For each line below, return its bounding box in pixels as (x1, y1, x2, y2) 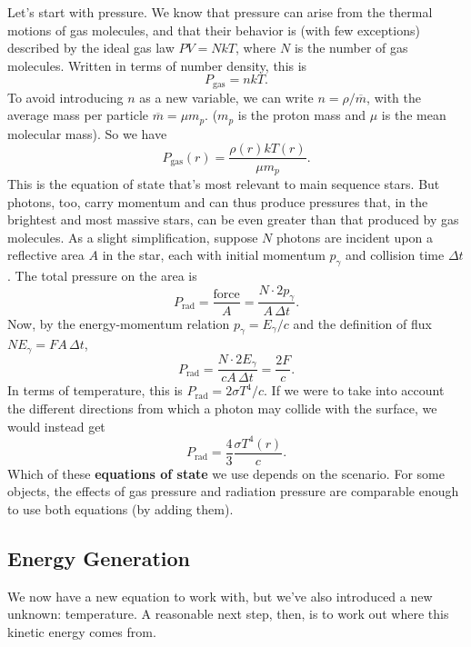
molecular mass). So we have (7, 124, 167, 143)
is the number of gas (294, 38, 408, 57)
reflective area (7, 245, 85, 264)
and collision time (346, 245, 445, 264)
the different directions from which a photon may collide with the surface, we (7, 398, 437, 417)
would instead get (7, 416, 105, 435)
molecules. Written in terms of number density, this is (7, 55, 307, 75)
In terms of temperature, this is (7, 381, 183, 400)
